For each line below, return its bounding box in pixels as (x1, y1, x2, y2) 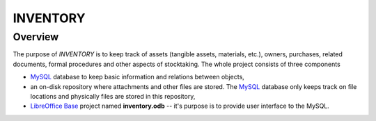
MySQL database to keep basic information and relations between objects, (30, 73, 245, 81)
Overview (13, 31, 59, 43)
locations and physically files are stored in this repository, (30, 92, 196, 100)
